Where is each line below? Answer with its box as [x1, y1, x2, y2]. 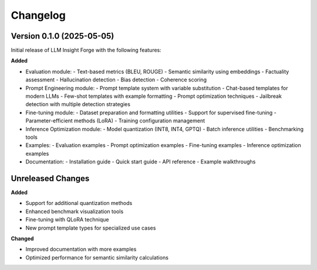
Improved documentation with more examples [25, 246, 137, 253]
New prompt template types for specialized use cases [25, 224, 156, 231]
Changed [11, 235, 34, 242]
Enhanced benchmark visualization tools [25, 208, 124, 215]
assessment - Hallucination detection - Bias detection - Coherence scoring [25, 76, 207, 83]
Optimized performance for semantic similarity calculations [25, 254, 168, 261]
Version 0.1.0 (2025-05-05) [11, 31, 114, 41]
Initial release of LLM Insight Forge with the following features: [11, 47, 161, 54]
